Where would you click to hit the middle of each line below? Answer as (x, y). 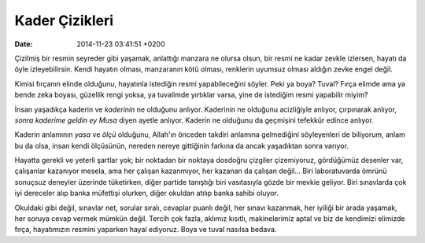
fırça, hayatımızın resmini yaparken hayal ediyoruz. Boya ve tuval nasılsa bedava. (146, 230)
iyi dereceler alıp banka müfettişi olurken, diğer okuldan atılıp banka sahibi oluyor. (147, 193)
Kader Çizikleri (64, 20)
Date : (24, 44)
